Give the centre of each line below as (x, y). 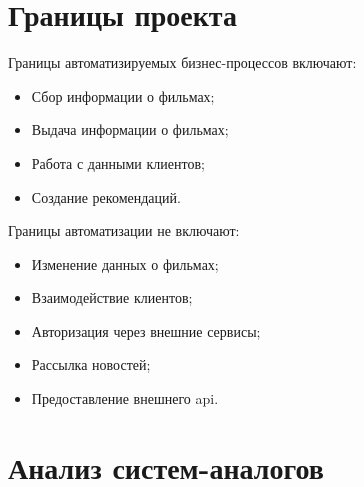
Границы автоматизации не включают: (124, 230)
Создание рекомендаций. (106, 196)
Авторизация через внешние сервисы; (146, 330)
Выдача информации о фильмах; (130, 129)
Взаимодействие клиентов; (112, 297)
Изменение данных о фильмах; (125, 263)
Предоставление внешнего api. (125, 398)
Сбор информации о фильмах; (123, 95)
